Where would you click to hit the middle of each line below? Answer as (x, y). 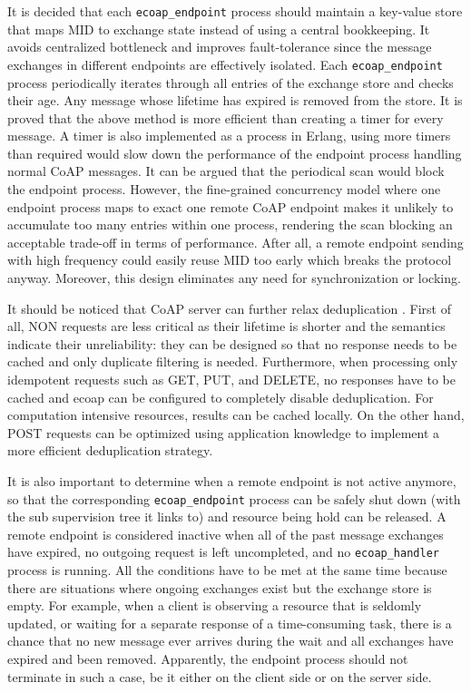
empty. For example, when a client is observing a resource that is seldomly (215, 605)
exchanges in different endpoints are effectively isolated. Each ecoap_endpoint (225, 64)
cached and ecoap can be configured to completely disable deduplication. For (221, 397)
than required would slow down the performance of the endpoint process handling (235, 153)
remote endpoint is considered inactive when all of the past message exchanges (226, 534)
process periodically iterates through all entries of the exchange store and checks (231, 82)
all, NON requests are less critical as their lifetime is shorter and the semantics (226, 326)
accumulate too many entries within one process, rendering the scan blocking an (230, 224)
